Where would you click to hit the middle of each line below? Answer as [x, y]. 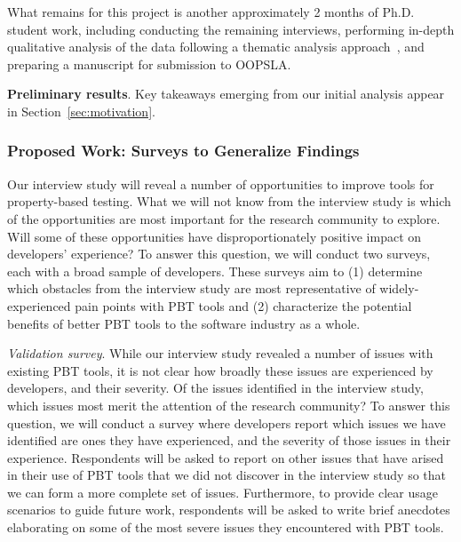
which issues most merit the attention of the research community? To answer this [229, 405]
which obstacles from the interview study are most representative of [191, 288]
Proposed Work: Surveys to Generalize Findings [183, 151]
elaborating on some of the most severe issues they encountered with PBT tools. [226, 527]
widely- [399, 288]
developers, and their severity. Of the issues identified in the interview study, [215, 388]
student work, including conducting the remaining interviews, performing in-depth [231, 29]
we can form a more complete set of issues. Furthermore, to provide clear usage [223, 492]
